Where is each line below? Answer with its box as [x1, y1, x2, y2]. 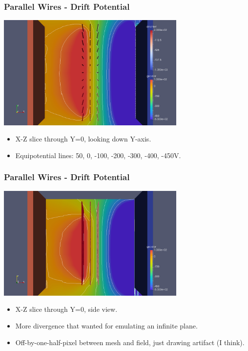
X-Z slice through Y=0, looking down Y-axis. [15, 134, 151, 144]
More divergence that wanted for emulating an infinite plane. [15, 320, 198, 330]
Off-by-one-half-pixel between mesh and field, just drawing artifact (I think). [15, 337, 245, 347]
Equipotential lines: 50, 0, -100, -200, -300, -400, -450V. [15, 150, 181, 160]
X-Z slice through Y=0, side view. [15, 304, 118, 314]
